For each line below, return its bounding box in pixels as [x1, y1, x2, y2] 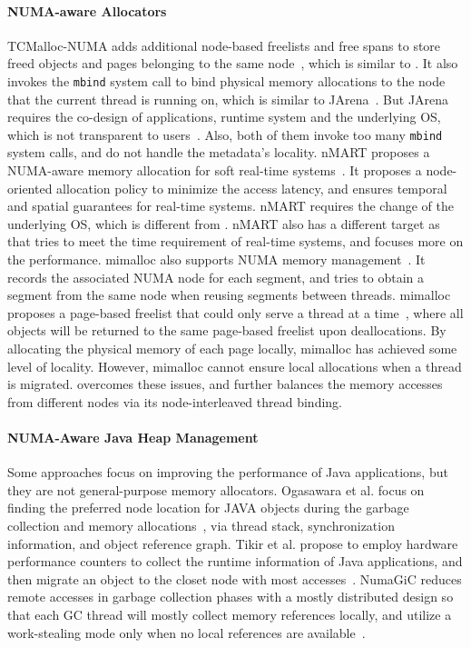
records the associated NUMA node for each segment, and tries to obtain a [7, 267, 425, 286]
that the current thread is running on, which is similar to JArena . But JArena [7, 89, 449, 108]
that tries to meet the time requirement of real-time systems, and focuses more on [7, 232, 464, 251]
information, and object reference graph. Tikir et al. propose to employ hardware [7, 533, 458, 553]
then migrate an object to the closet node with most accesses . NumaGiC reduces [7, 569, 462, 588]
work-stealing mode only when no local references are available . [7, 623, 366, 642]
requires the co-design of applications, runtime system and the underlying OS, [7, 107, 441, 126]
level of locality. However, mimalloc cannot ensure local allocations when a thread [7, 356, 462, 375]
